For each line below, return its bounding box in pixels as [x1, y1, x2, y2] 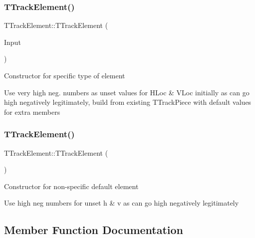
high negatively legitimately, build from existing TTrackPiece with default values [4, 97, 252, 107]
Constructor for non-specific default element [4, 181, 139, 191]
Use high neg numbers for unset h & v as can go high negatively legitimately [4, 198, 239, 208]
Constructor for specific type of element [4, 70, 125, 80]
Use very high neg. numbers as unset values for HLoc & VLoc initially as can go [4, 87, 250, 97]
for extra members [4, 106, 60, 117]
